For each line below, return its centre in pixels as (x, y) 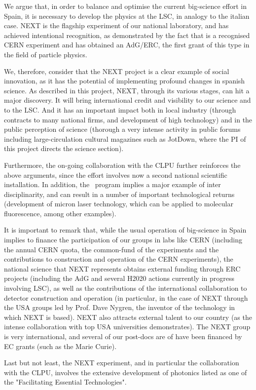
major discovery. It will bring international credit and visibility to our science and (128, 100)
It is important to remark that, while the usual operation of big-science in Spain (125, 230)
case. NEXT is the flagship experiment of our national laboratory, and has (116, 25)
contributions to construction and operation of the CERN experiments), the (119, 259)
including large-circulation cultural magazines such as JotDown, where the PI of (125, 138)
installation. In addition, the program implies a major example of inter (112, 184)
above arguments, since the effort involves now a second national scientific (116, 175)
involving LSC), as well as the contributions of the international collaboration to (126, 288)
